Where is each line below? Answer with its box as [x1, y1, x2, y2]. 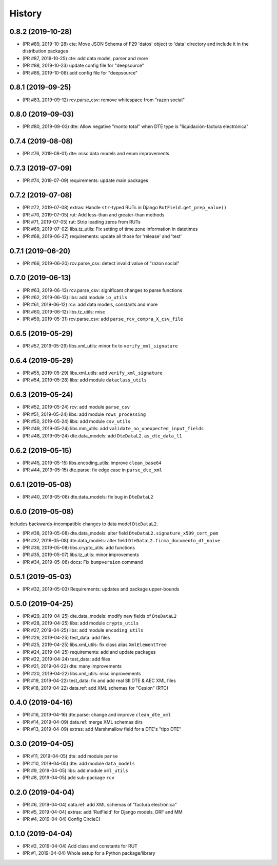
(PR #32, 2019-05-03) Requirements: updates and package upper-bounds [22, 586, 180, 592]
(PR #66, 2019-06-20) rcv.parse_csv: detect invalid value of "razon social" [22, 260, 180, 266]
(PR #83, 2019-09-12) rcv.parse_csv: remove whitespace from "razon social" [22, 97, 185, 103]
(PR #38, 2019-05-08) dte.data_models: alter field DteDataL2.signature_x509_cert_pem [22, 530, 219, 537]
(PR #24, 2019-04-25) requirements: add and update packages [22, 649, 156, 655]
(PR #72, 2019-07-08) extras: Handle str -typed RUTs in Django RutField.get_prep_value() [22, 205, 227, 211]
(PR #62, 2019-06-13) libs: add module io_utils [22, 294, 128, 300]
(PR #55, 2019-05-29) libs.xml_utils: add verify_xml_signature [22, 370, 163, 376]
